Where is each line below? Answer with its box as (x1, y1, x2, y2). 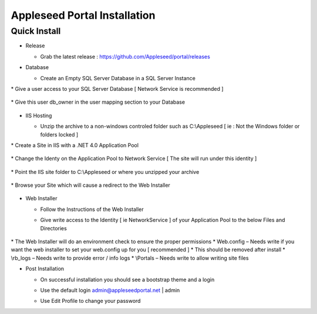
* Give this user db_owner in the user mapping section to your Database (11, 98, 185, 105)
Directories (40, 224, 67, 231)
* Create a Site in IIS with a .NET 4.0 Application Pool (11, 141, 139, 149)
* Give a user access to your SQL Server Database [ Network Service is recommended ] (11, 85, 224, 92)
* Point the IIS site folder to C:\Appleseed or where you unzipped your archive (11, 168, 200, 175)
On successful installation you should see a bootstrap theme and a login (40, 276, 215, 283)
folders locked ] (40, 131, 79, 138)
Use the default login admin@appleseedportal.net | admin (40, 286, 180, 293)
